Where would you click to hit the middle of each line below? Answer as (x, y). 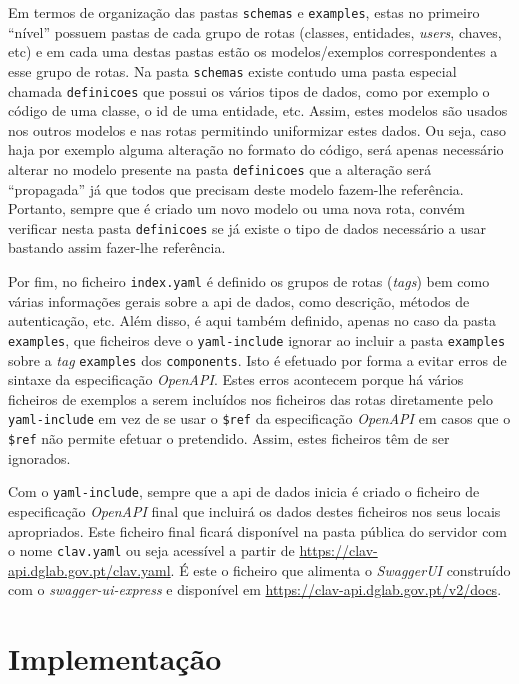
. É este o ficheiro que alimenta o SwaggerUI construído (340, 569)
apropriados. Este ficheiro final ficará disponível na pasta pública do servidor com (258, 530)
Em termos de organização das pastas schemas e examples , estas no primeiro (244, 12)
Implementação (115, 658)
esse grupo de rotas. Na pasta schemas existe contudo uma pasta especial (232, 70)
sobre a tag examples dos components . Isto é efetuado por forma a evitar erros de (257, 359)
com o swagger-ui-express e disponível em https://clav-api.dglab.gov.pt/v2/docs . (255, 589)
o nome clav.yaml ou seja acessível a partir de (151, 550)
